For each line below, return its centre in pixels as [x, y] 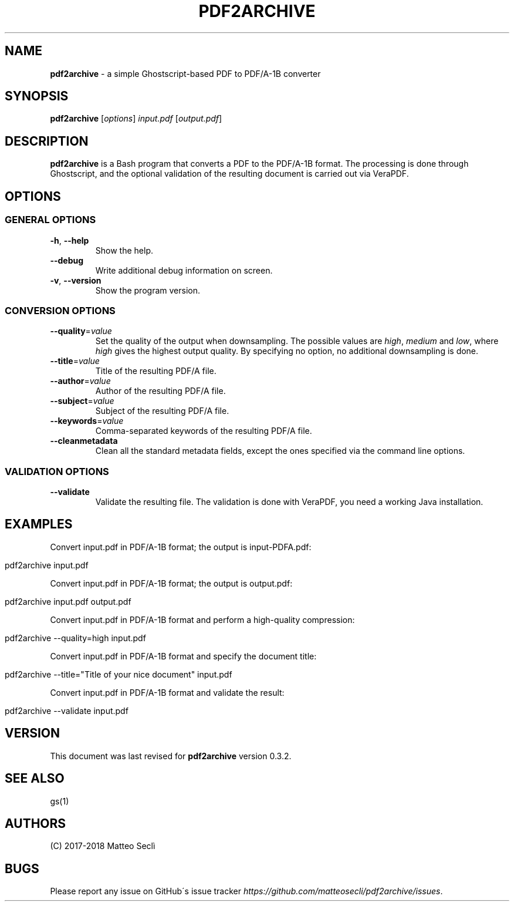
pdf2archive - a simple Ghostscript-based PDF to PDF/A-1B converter [185, 73]
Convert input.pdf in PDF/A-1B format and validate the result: [167, 692]
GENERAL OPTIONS [50, 220]
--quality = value [81, 331]
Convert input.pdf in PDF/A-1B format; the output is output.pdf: [171, 583]
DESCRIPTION [47, 141]
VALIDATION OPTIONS [57, 471]
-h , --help [70, 240]
